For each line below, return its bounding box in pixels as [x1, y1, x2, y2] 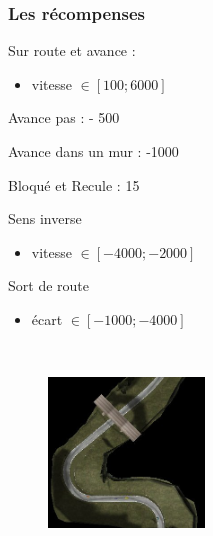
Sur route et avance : [8, 40, 136, 61]
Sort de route [8, 275, 89, 296]
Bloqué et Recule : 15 [8, 174, 140, 195]
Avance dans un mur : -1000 [8, 141, 179, 161]
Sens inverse [8, 208, 82, 229]
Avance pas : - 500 [8, 107, 120, 128]
